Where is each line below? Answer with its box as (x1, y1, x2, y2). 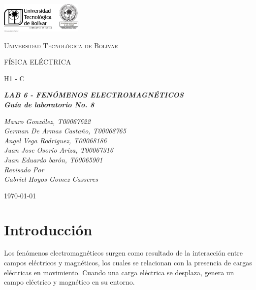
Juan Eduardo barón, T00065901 (4, 154, 103, 164)
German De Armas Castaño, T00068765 (4, 126, 126, 136)
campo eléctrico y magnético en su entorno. (4, 277, 135, 287)
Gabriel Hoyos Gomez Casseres (4, 174, 98, 184)
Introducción (4, 219, 93, 239)
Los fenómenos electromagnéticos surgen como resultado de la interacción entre (4, 248, 243, 258)
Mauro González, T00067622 (4, 116, 91, 126)
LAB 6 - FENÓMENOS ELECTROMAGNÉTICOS (4, 90, 184, 100)
